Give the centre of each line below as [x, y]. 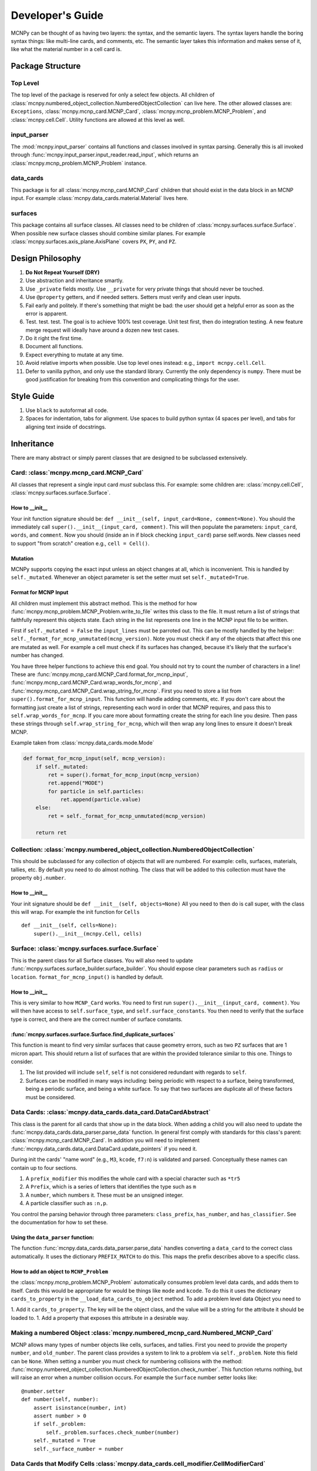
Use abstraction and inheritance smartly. [75, 281]
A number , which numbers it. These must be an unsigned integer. [105, 1195]
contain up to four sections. [44, 1167]
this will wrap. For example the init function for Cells [75, 911]
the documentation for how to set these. [59, 1222]
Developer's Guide [57, 15]
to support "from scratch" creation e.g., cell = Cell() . [80, 543]
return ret [51, 832]
